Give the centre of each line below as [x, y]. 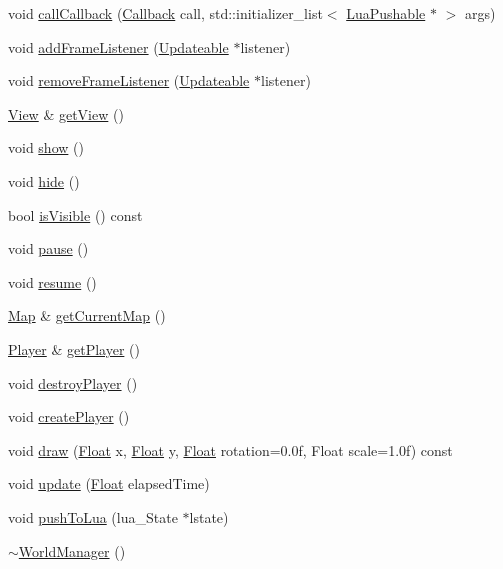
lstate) [209, 516]
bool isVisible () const [75, 214]
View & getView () [66, 113]
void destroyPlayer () [73, 382]
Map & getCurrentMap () [87, 315]
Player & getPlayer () [74, 348]
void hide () [44, 180]
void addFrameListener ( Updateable [118, 46]
